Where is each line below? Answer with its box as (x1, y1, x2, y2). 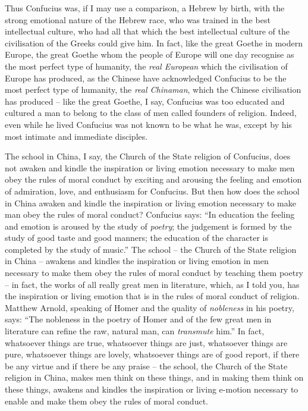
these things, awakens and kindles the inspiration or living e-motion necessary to (5, 383, 298, 395)
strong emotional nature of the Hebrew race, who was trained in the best (5, 13, 271, 26)
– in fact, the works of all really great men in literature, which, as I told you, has (5, 278, 300, 290)
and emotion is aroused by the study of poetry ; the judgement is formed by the (5, 219, 292, 232)
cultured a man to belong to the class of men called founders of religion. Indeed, (5, 106, 297, 119)
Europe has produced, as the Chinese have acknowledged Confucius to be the (5, 71, 287, 84)
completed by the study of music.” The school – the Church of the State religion (5, 243, 297, 255)
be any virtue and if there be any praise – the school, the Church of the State (5, 359, 288, 372)
